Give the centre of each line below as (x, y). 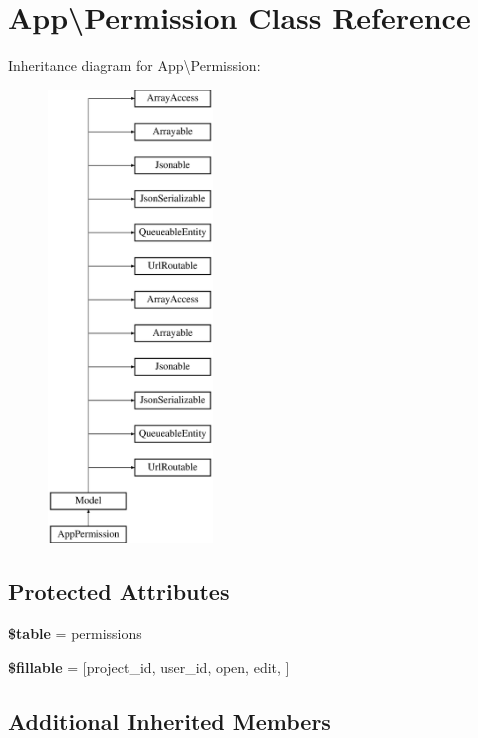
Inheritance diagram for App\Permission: (134, 65)
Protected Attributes (119, 591)
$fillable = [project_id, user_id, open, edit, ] (149, 666)
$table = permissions (75, 633)
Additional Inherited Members (169, 720)
